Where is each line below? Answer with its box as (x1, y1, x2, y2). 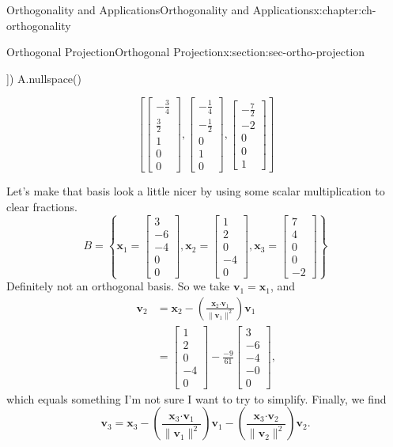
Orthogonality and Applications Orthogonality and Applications (6, 2, 314, 17)
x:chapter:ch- (313, 2, 376, 17)
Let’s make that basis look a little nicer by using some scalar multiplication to (6, 183, 385, 199)
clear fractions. (6, 198, 77, 214)
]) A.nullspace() (6, 70, 81, 86)
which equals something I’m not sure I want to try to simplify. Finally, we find (6, 390, 387, 407)
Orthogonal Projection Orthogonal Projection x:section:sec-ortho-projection (6, 44, 365, 60)
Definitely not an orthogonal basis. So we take (6, 278, 230, 294)
